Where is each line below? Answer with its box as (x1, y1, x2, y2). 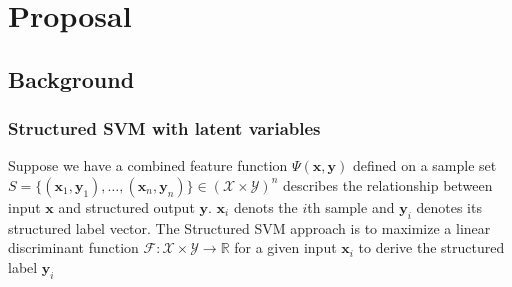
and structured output (58, 196, 195, 217)
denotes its (416, 196, 482, 217)
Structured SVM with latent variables (8, 116, 321, 141)
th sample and (307, 196, 395, 217)
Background (8, 63, 135, 94)
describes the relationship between (283, 174, 493, 195)
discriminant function (8, 237, 139, 258)
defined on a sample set (352, 155, 497, 176)
